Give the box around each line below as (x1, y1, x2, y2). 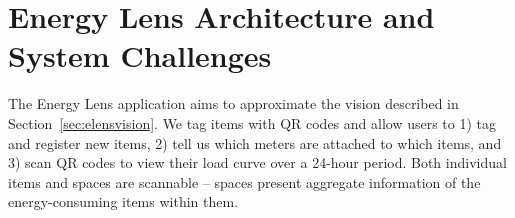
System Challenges (8, 35, 272, 76)
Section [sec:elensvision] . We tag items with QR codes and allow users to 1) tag (8, 112, 497, 133)
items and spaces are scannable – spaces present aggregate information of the (8, 171, 481, 192)
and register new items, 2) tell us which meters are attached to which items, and (8, 132, 502, 153)
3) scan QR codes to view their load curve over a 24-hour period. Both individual (8, 152, 507, 173)
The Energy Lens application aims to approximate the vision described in (8, 93, 459, 114)
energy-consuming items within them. (8, 191, 239, 212)
